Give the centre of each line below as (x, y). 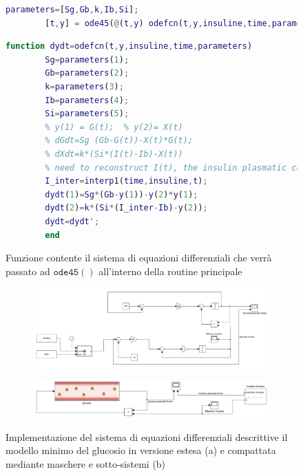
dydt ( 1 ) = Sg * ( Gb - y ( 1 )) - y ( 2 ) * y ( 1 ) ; (122, 194)
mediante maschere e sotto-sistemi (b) (86, 463)
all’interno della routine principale (170, 271)
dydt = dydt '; (72, 221)
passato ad (28, 271)
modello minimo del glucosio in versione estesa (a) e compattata (141, 450)
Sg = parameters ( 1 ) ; (87, 60)
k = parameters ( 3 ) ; (84, 86)
